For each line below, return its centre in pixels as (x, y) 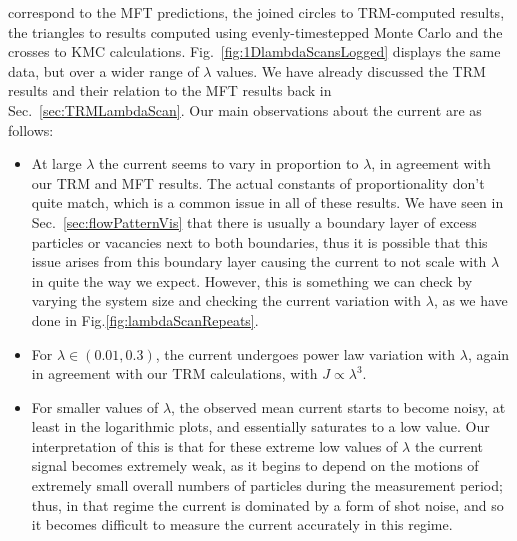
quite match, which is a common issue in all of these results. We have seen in (267, 202)
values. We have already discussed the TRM (351, 70)
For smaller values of (95, 406)
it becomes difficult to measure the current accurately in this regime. (242, 524)
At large (56, 163)
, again (488, 353)
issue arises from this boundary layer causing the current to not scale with (259, 261)
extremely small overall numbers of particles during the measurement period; (267, 485)
